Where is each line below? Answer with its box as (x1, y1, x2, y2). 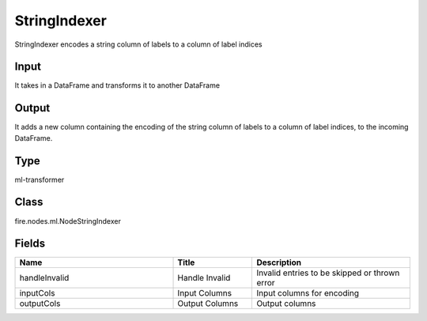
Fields (14, 237, 46, 251)
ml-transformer (14, 175, 65, 184)
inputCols (19, 288, 55, 299)
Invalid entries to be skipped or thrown (256, 267, 400, 278)
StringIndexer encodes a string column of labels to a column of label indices (14, 40, 263, 49)
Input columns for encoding (256, 288, 360, 299)
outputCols (19, 298, 61, 309)
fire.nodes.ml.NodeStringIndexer (14, 216, 122, 225)
